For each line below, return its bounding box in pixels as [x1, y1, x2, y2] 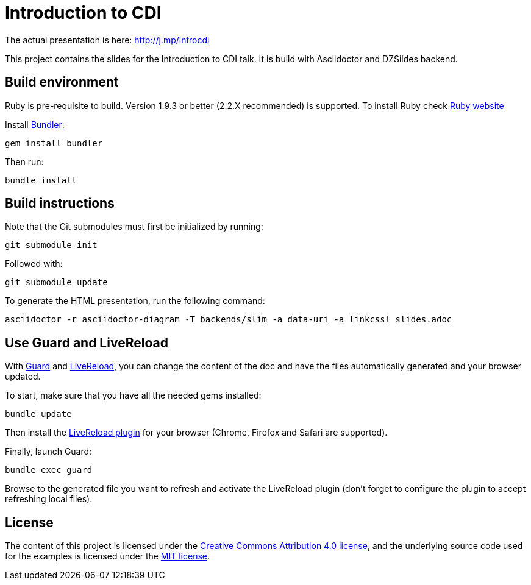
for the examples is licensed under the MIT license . [5, 551, 210, 562]
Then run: [5, 156, 44, 167]
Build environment [5, 74, 119, 90]
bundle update [5, 409, 72, 419]
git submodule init [5, 240, 98, 250]
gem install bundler [5, 138, 103, 148]
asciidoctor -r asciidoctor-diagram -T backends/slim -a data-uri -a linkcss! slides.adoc [5, 314, 452, 325]
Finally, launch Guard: [5, 446, 92, 457]
